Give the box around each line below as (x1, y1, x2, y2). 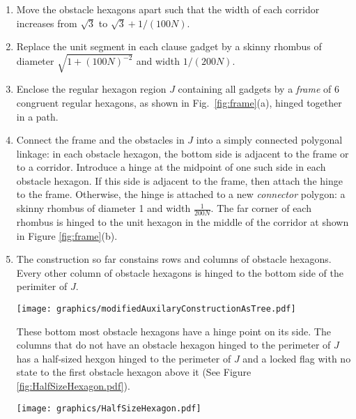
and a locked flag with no (242, 351, 351, 365)
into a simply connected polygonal (196, 132, 343, 147)
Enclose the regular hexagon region (16, 82, 167, 96)
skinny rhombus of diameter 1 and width (16, 201, 191, 215)
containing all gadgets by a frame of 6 (178, 82, 339, 96)
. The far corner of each (210, 201, 311, 215)
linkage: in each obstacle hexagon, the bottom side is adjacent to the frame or (16, 146, 349, 160)
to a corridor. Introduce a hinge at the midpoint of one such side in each (16, 160, 326, 174)
